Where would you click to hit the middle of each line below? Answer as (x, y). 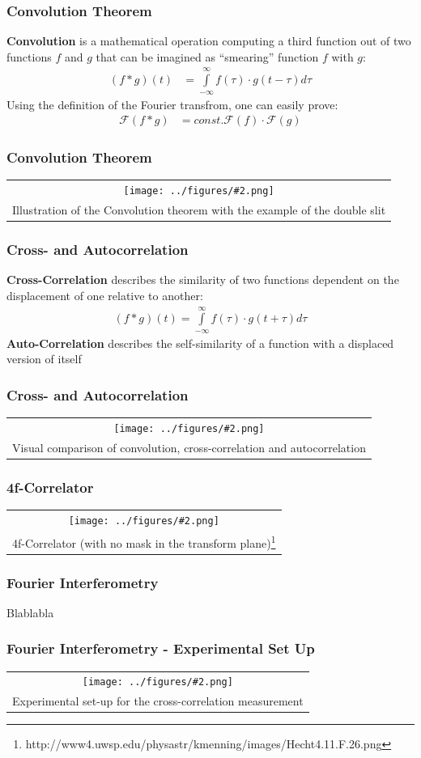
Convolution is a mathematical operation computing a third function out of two (209, 41)
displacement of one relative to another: (105, 296)
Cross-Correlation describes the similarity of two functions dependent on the (203, 279)
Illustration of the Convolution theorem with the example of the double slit (199, 210)
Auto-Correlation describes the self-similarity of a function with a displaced (200, 343)
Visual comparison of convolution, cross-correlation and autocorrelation (189, 447)
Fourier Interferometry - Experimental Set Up (161, 648)
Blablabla (30, 612)
